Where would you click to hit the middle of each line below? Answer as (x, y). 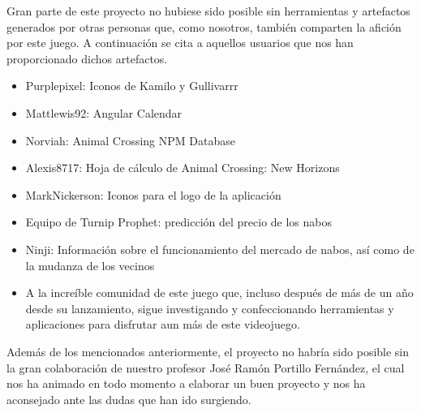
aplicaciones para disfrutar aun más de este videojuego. (163, 324)
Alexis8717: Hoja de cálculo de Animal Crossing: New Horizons (183, 168)
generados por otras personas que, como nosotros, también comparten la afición (204, 26)
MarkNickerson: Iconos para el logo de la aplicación (153, 194)
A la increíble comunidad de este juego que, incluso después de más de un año (219, 293)
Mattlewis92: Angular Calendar (104, 112)
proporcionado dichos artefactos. (87, 58)
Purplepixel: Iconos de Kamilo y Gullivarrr (132, 86)
